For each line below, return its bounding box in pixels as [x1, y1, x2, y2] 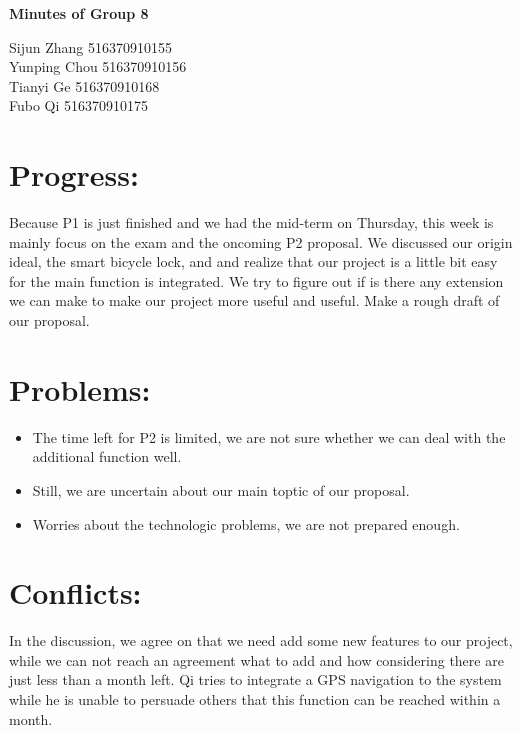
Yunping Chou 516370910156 [9, 56, 187, 77]
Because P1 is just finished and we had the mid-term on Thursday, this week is [9, 212, 494, 233]
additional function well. [32, 446, 182, 467]
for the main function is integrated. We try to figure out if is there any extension [9, 270, 504, 291]
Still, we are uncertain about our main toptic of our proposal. [32, 479, 410, 500]
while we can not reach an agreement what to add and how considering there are [9, 649, 504, 670]
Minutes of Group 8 [9, 3, 149, 23]
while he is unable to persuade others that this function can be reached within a [9, 689, 501, 710]
